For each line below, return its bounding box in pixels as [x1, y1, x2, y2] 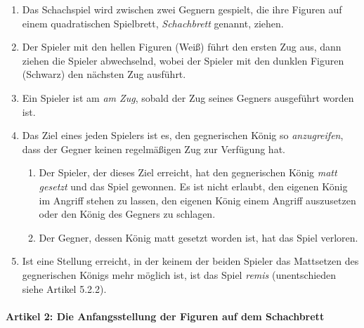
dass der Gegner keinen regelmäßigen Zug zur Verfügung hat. [22, 141, 285, 156]
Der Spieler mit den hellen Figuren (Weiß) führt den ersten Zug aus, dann [22, 39, 342, 54]
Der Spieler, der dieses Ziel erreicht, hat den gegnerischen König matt [39, 165, 337, 180]
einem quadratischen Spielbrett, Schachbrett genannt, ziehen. [22, 15, 284, 30]
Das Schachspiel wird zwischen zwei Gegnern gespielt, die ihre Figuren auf [22, 2, 342, 16]
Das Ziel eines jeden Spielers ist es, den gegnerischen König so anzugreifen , [22, 128, 344, 143]
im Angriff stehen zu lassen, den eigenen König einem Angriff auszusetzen [39, 192, 356, 207]
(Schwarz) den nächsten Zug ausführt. [22, 67, 186, 81]
